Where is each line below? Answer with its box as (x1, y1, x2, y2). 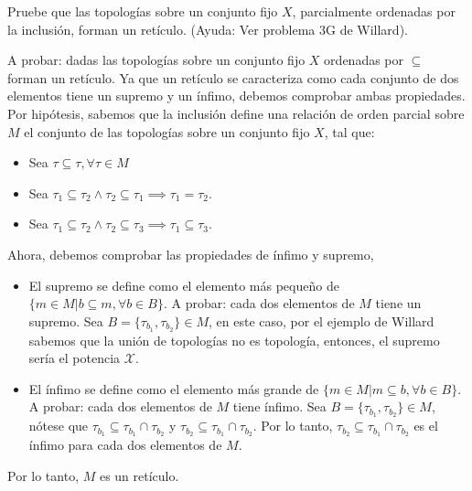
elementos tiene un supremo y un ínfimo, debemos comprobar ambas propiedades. (7, 86, 466, 105)
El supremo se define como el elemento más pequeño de (28, 275, 339, 294)
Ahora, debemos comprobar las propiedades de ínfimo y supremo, (7, 244, 374, 263)
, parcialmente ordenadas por (292, 2, 456, 20)
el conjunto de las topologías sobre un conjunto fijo (24, 122, 310, 141)
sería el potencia (28, 348, 121, 368)
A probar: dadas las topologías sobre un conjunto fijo (7, 50, 306, 69)
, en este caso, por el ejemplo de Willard (209, 311, 434, 330)
